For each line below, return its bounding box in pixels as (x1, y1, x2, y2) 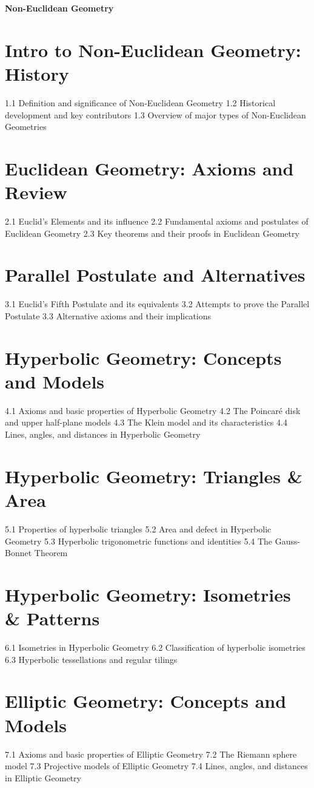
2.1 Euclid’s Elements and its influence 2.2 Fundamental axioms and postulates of (5, 215, 309, 227)
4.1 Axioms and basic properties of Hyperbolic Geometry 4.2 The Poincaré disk (5, 404, 301, 416)
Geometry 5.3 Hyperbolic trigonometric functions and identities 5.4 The (5, 534, 273, 547)
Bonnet (5, 546, 32, 559)
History (5, 61, 69, 86)
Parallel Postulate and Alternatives (5, 262, 306, 287)
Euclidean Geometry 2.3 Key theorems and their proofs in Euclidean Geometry (5, 226, 299, 239)
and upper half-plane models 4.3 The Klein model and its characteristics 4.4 (5, 416, 287, 429)
